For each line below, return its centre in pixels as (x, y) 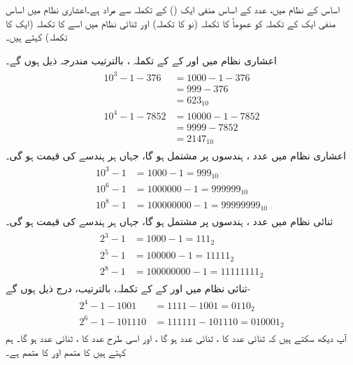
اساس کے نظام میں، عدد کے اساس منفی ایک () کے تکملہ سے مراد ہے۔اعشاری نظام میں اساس (173, 9)
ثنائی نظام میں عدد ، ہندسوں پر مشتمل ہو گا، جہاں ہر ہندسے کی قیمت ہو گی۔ (170, 221)
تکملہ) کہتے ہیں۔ (37, 37)
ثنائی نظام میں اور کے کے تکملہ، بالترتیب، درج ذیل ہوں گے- (128, 288)
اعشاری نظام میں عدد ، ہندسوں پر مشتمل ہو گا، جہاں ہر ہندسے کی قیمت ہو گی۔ (176, 155)
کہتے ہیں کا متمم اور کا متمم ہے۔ (66, 351)
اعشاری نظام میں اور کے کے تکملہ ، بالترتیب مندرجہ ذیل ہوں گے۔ (141, 60)
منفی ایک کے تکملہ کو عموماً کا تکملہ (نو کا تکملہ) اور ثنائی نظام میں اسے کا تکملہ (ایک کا (171, 23)
